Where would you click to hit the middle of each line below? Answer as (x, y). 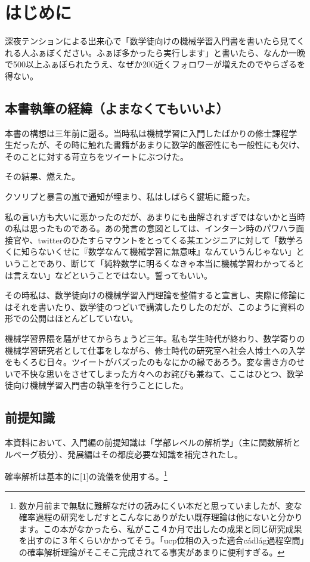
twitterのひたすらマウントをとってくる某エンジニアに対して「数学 (166, 240)
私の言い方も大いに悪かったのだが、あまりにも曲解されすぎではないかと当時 (155, 216)
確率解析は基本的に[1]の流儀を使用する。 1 (86, 475)
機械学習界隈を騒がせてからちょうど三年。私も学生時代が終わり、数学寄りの (155, 339)
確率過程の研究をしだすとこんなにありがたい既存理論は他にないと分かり (161, 517)
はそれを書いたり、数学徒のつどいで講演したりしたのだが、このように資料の (155, 306)
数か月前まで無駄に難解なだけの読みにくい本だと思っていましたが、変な (160, 505)
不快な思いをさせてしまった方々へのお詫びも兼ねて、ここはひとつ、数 (158, 373)
